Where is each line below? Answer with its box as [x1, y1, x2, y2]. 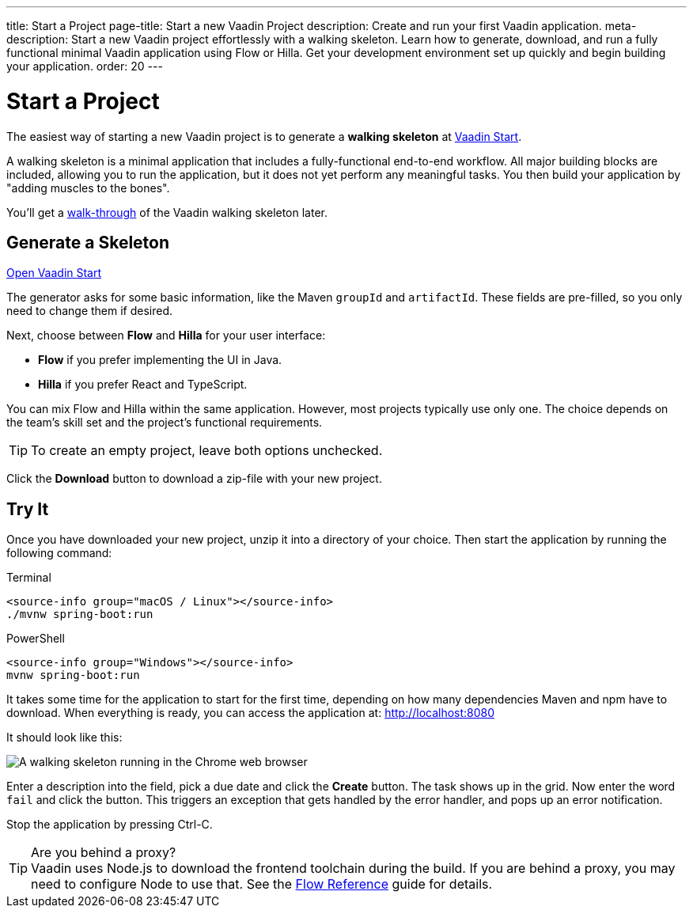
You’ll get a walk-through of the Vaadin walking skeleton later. [6, 205, 328, 219]
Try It [6, 499, 49, 519]
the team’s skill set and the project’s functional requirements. [6, 415, 323, 430]
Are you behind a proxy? [31, 844, 176, 861]
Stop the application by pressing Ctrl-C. [6, 817, 213, 832]
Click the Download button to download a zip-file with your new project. [6, 472, 382, 486]
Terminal [6, 571, 51, 585]
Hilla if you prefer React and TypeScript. [38, 377, 248, 392]
